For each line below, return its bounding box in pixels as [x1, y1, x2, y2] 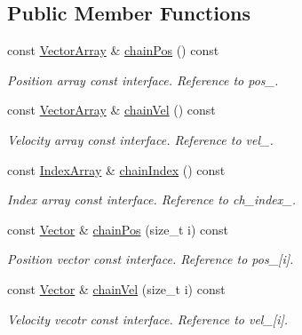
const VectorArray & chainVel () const [7, 100, 216, 119]
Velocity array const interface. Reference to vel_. [7, 130, 274, 148]
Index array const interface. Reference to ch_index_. [7, 190, 296, 209]
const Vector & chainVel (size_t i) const [7, 279, 226, 298]
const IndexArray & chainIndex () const [7, 160, 226, 179]
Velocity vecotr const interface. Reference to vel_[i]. [7, 309, 289, 328]
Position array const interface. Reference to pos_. [7, 70, 279, 89]
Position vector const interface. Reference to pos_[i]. [7, 250, 294, 268]
